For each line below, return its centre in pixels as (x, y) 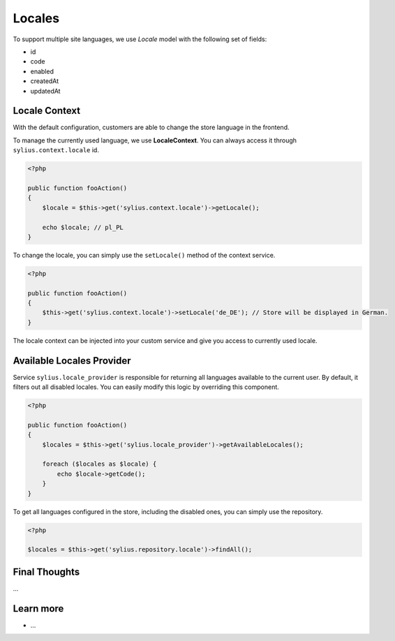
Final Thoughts (46, 572)
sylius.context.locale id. (56, 150)
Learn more (38, 609)
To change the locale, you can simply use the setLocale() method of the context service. (144, 255)
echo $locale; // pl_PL (83, 227)
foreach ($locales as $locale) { (99, 464)
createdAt (45, 81)
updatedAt (45, 91)
